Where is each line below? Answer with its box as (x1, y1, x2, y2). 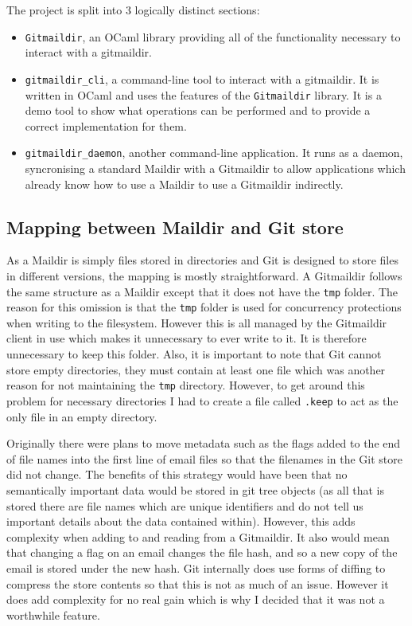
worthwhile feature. (6, 606, 100, 623)
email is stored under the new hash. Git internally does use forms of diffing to (6, 559, 386, 576)
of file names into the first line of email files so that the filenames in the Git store (6, 450, 402, 467)
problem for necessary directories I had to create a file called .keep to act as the (6, 392, 398, 409)
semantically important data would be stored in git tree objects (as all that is (6, 481, 384, 498)
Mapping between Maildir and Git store (6, 214, 344, 239)
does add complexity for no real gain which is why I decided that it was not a (6, 591, 385, 608)
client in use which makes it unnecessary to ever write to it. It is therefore (6, 330, 367, 346)
